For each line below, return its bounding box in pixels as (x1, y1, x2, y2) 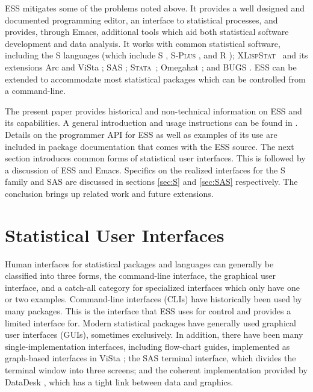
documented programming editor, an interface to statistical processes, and (5, 13, 278, 26)
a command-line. (5, 84, 66, 97)
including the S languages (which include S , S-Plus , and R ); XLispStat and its (5, 49, 308, 61)
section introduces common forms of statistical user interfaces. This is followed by (5, 152, 306, 164)
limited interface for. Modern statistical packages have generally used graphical (5, 316, 296, 329)
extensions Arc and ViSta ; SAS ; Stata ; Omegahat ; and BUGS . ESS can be (5, 60, 297, 73)
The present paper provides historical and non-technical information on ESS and (5, 104, 302, 117)
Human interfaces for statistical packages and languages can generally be (5, 257, 274, 270)
